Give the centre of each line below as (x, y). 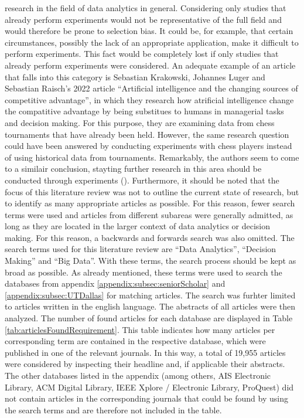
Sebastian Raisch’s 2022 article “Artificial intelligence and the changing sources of (151, 88)
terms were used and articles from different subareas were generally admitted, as (149, 214)
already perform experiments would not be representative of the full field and (143, 19)
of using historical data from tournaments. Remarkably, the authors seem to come (152, 157)
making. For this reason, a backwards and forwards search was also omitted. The (150, 237)
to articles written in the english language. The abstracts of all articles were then (150, 306)
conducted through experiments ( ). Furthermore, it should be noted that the (142, 180)
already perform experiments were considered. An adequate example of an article (150, 65)
